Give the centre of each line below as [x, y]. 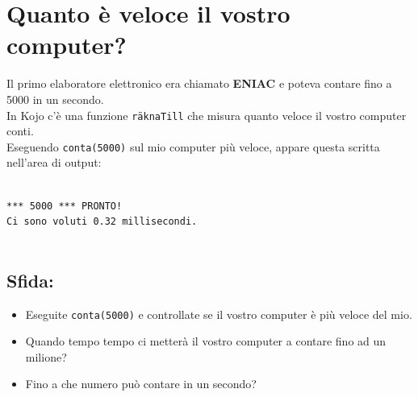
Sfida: [30, 280]
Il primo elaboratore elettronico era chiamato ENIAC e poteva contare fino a [199, 83]
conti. [20, 131]
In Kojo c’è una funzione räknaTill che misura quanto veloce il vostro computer [207, 115]
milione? [46, 356]
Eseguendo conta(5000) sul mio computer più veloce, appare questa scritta [193, 146]
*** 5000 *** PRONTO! [65, 206]
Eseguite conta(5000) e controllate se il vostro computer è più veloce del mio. [219, 314]
